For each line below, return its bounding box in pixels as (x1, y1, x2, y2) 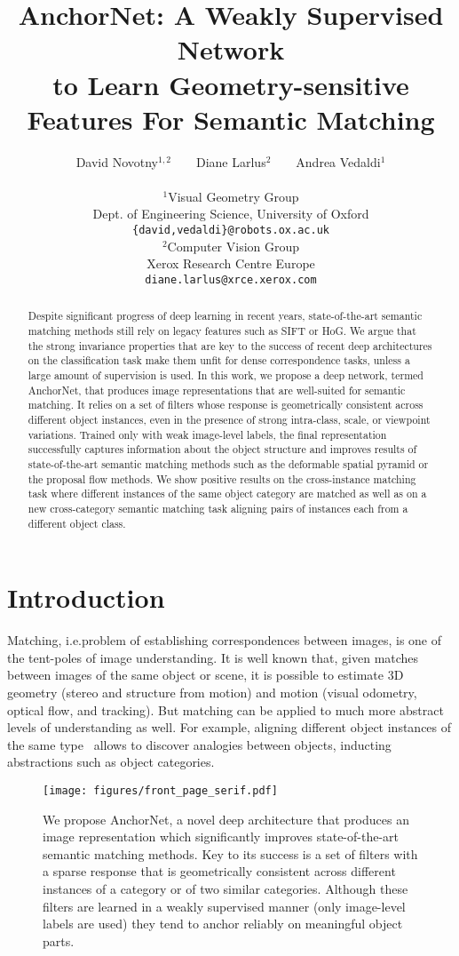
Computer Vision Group (167, 236, 300, 255)
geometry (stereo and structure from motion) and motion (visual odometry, (7, 682, 417, 701)
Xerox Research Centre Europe (146, 254, 315, 273)
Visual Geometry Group (168, 187, 299, 205)
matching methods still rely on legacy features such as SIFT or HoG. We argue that (28, 323, 416, 339)
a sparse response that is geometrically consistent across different (43, 862, 396, 880)
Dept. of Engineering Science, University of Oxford (92, 204, 369, 223)
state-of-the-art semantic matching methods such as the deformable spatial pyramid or (28, 456, 429, 471)
